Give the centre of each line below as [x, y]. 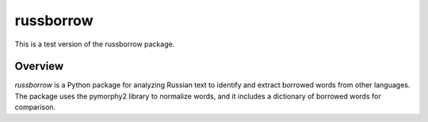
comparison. [35, 107]
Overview [39, 67]
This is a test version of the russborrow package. [95, 44]
